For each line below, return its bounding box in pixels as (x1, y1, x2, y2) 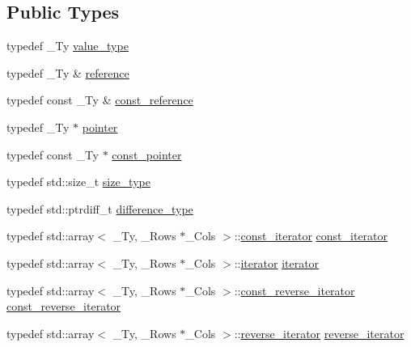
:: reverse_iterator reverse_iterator (234, 324, 405, 341)
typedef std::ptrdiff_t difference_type (6, 200, 193, 217)
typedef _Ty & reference (6, 64, 129, 81)
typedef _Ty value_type (6, 37, 129, 54)
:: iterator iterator (234, 254, 320, 271)
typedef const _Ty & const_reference (6, 91, 193, 108)
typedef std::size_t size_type (6, 173, 150, 190)
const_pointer (112, 146, 182, 163)
